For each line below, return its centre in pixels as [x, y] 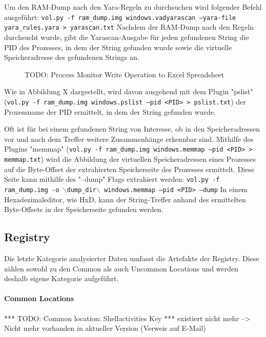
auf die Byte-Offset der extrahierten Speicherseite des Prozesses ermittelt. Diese [129, 169]
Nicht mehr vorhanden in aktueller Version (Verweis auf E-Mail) [105, 328]
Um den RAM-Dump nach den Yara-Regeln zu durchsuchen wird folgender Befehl [133, 7]
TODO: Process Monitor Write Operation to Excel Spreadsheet [125, 74]
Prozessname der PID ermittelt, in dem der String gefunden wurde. [110, 111]
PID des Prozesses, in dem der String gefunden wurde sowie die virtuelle [118, 47]
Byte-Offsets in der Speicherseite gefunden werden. [84, 209]
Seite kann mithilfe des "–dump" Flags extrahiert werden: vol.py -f [112, 179]
